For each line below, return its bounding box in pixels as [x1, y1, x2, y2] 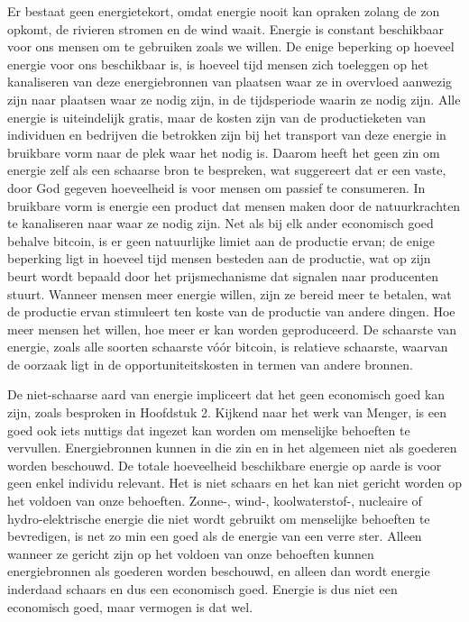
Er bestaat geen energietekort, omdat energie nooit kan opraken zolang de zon [7, 2, 440, 20]
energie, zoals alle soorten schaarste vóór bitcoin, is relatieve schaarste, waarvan [7, 337, 448, 356]
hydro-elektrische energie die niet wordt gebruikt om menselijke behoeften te [7, 508, 430, 527]
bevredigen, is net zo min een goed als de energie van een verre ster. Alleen [7, 526, 422, 545]
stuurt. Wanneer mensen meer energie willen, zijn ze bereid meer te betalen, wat [7, 284, 452, 303]
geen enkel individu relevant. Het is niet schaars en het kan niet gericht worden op [7, 473, 462, 492]
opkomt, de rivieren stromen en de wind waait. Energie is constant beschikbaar [7, 19, 445, 38]
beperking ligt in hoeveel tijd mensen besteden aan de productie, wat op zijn [7, 249, 431, 268]
